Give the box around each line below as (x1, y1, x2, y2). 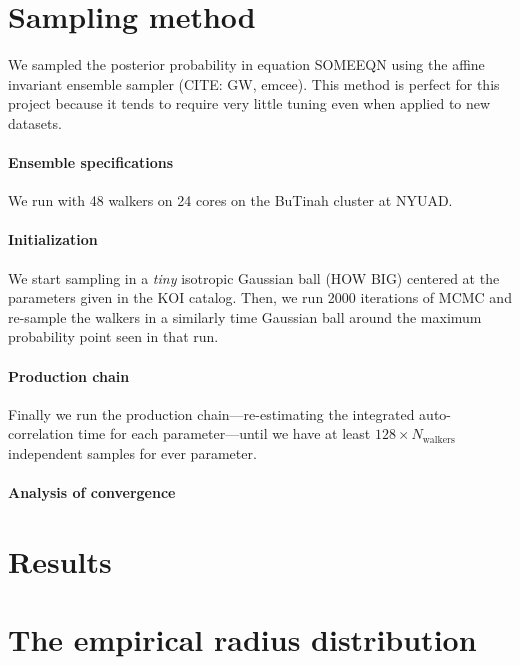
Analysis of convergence (8, 482, 176, 503)
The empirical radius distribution (8, 619, 477, 660)
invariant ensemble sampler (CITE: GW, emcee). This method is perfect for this (8, 73, 500, 94)
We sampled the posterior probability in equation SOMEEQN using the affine (8, 54, 485, 75)
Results (8, 541, 112, 582)
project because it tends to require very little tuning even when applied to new (8, 93, 491, 114)
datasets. (8, 112, 62, 133)
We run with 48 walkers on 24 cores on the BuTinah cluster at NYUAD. (8, 190, 453, 211)
